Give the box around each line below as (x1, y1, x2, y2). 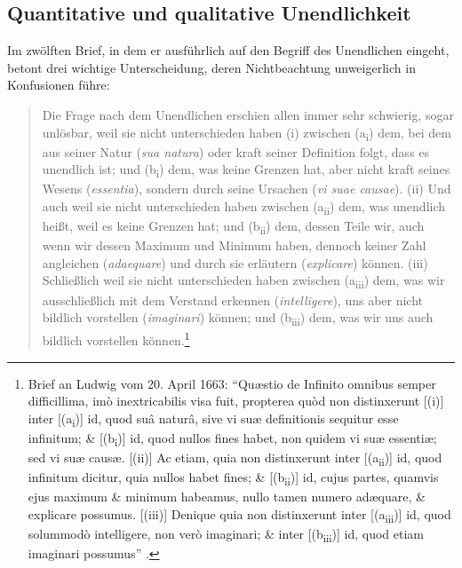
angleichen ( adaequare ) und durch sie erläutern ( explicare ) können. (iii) (42, 253, 428, 272)
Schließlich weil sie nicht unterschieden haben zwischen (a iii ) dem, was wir (42, 271, 445, 292)
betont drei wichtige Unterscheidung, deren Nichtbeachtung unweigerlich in (7, 58, 416, 76)
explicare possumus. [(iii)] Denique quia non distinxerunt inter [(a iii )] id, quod (28, 504, 451, 525)
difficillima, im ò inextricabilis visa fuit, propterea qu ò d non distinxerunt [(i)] (28, 391, 444, 410)
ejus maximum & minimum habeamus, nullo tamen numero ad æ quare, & (28, 487, 426, 506)
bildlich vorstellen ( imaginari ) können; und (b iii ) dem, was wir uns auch (42, 308, 434, 328)
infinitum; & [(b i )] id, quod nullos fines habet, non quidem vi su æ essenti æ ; (28, 428, 437, 449)
